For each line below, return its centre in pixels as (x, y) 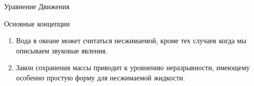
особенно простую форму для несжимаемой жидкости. (100, 77)
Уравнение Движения (37, 6)
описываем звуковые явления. (62, 50)
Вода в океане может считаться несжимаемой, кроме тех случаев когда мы (131, 40)
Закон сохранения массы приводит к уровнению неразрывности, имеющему (133, 67)
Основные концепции (37, 23)
